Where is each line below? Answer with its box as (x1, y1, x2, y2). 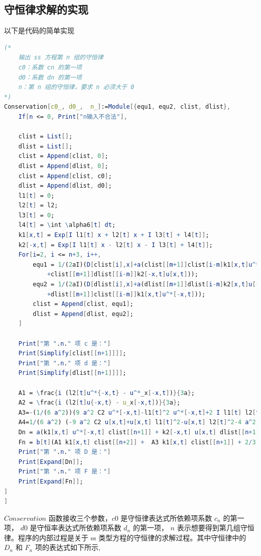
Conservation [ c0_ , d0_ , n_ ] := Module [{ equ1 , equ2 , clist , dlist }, (4, 103, 231, 111)
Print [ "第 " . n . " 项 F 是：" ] (18, 468, 111, 475)
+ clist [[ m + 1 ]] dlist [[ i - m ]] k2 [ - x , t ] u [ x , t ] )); (47, 271, 198, 278)
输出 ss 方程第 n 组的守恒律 (18, 54, 103, 61)
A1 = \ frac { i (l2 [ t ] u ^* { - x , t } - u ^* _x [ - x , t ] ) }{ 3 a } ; (18, 389, 195, 396)
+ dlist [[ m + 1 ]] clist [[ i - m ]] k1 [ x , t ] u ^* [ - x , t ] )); (47, 290, 206, 298)
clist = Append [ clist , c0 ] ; (18, 172, 112, 180)
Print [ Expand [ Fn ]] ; (18, 478, 83, 485)
